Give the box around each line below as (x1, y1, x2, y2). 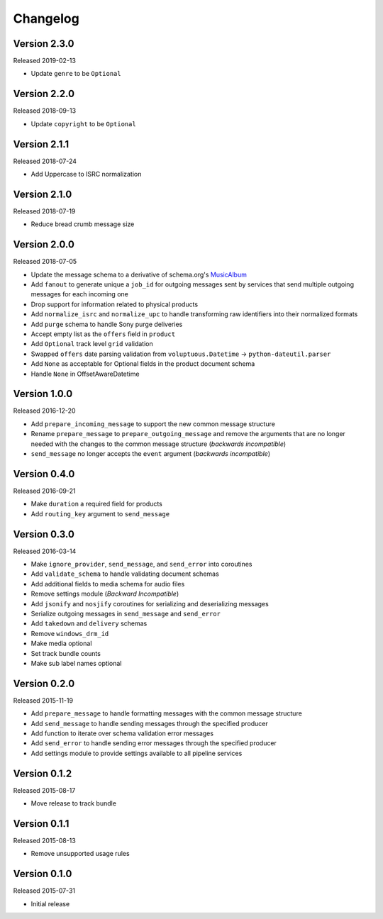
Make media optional (30, 639, 92, 648)
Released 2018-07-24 (13, 157, 77, 165)
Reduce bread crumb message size (30, 220, 135, 228)
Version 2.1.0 (13, 188, 72, 200)
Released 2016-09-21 (13, 486, 76, 495)
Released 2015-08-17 (13, 786, 76, 794)
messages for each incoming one (30, 290, 129, 299)
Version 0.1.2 (13, 767, 72, 779)
